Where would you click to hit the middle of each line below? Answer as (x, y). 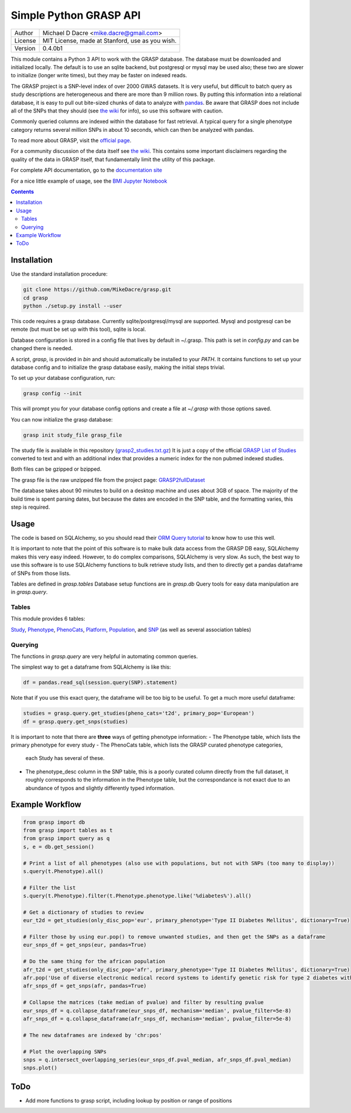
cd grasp (36, 298)
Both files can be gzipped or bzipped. (56, 469)
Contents (23, 192)
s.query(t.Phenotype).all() (63, 871)
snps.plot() (40, 1068)
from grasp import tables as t (68, 831)
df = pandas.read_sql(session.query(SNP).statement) (100, 683)
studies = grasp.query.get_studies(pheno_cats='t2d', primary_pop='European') (139, 713)
